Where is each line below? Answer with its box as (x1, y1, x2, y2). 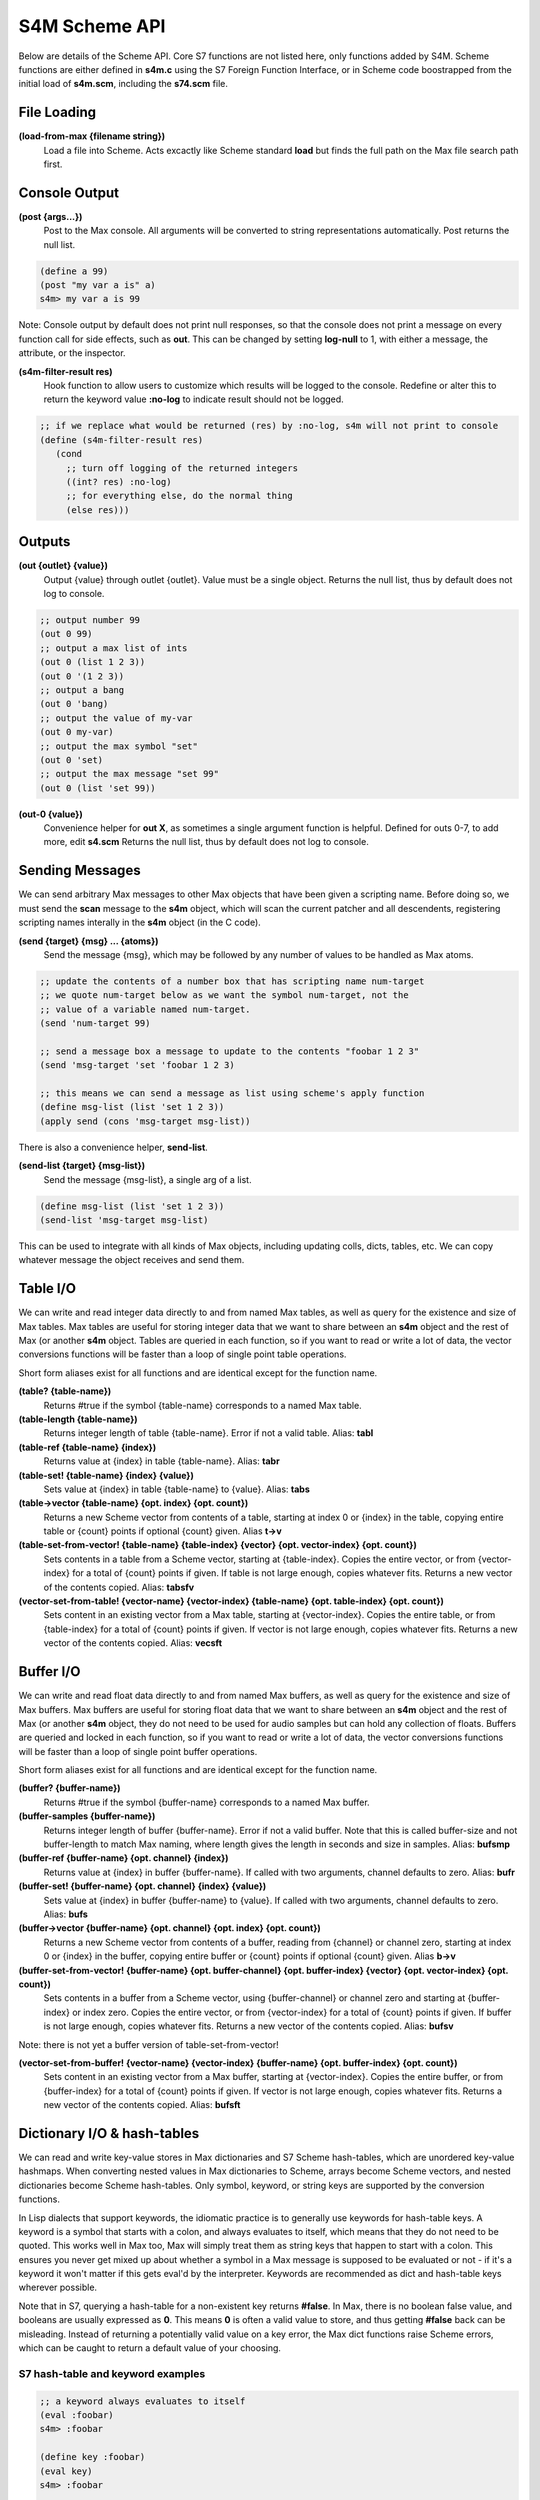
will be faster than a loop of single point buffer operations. (18, 1745, 258, 1757)
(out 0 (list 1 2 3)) (39, 656, 146, 668)
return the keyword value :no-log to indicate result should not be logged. (43, 393, 344, 405)
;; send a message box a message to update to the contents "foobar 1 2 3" (39, 1045, 420, 1057)
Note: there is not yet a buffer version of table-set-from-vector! (18, 2038, 279, 2050)
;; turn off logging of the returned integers (65, 462, 299, 474)
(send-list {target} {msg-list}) (18, 1160, 146, 1172)
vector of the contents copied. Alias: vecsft (43, 1637, 223, 1649)
